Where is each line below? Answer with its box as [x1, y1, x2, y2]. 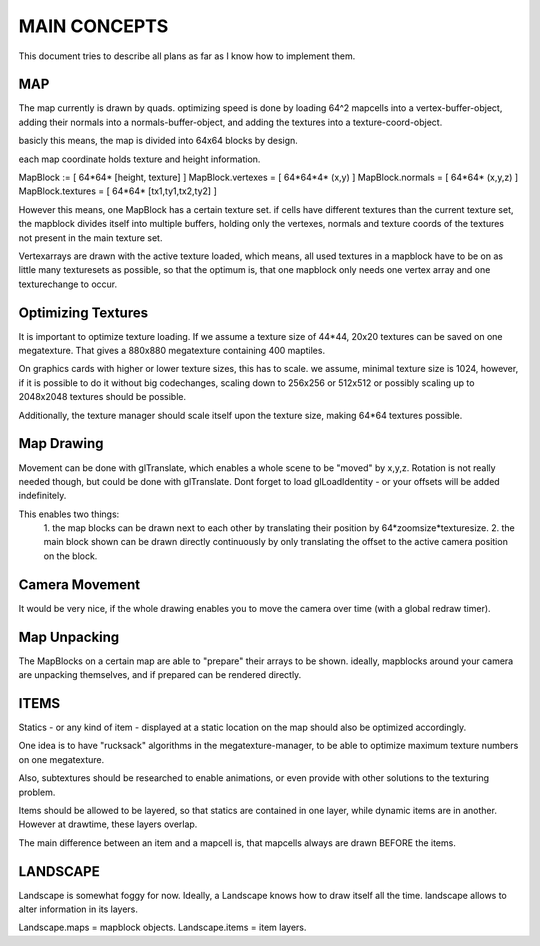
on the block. [43, 550, 98, 562]
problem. [18, 786, 56, 798]
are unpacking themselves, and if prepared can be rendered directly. [18, 669, 302, 681]
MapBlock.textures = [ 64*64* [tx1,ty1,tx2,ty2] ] [18, 185, 217, 197]
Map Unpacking [18, 628, 120, 645]
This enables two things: [18, 508, 120, 520]
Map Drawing [18, 435, 104, 452]
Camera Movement [18, 576, 141, 593]
